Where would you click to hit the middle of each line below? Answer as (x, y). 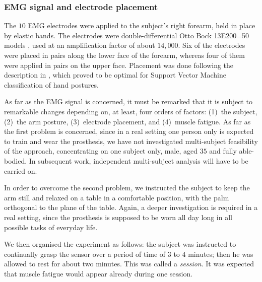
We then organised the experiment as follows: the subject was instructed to (120, 244)
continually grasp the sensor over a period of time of (85, 254)
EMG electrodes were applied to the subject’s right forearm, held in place (142, 25)
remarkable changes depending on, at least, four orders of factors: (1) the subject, (131, 111)
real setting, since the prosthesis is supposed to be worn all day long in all (118, 217)
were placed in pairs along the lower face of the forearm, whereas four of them (124, 55)
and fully (223, 151)
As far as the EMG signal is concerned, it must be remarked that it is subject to (128, 101)
